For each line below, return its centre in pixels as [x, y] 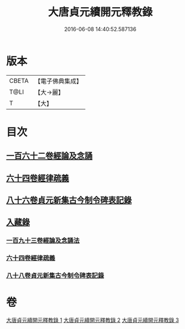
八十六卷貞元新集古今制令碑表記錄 [69, 200]
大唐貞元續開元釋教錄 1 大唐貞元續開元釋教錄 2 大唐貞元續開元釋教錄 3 [92, 320]
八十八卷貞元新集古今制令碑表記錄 [55, 276]
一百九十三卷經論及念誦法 [43, 241]
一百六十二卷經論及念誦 [49, 156]
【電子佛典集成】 [58, 81]
